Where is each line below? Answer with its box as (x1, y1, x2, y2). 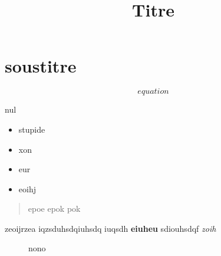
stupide (18, 123, 45, 135)
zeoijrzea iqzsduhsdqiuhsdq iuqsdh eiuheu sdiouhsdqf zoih (5, 222, 216, 234)
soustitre (5, 54, 77, 78)
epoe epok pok (28, 202, 81, 215)
